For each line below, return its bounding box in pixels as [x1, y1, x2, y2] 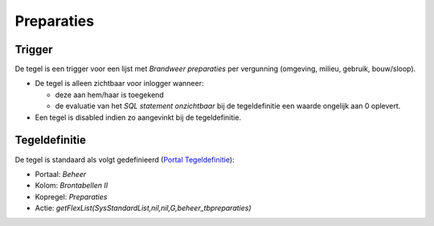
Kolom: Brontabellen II [35, 181, 108, 191]
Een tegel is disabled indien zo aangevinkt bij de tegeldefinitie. [35, 113, 241, 122]
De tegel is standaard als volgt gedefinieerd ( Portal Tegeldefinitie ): [14, 154, 235, 164]
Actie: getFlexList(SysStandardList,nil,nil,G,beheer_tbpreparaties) [35, 203, 252, 213]
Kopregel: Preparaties [35, 191, 108, 201]
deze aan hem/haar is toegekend [55, 89, 164, 100]
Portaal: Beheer [35, 169, 87, 179]
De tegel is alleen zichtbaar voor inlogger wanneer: [35, 79, 204, 88]
